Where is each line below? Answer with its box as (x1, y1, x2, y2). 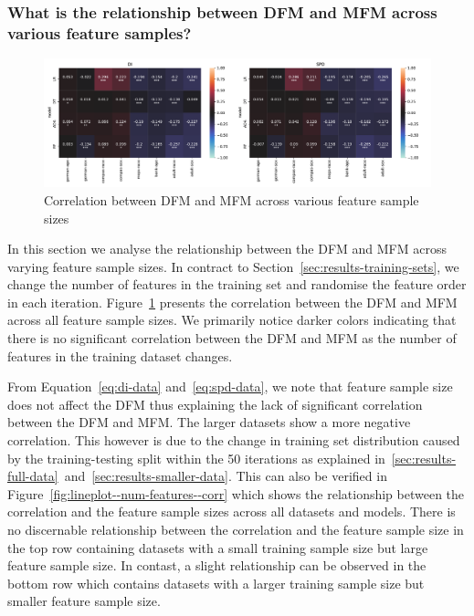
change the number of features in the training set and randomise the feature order (7, 275, 467, 294)
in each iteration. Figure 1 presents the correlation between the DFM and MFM (7, 292, 458, 311)
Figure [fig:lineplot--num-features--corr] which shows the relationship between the (7, 484, 465, 503)
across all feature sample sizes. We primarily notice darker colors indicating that (7, 310, 457, 329)
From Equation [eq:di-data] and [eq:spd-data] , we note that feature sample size (7, 377, 453, 396)
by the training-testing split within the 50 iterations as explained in (7, 448, 385, 467)
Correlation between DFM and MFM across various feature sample (44, 190, 419, 209)
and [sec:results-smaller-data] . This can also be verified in (64, 466, 387, 485)
